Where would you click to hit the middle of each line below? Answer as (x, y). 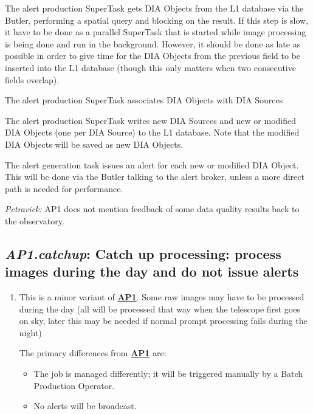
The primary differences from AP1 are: (93, 353)
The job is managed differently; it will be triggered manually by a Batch (168, 374)
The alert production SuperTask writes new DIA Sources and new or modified (151, 120)
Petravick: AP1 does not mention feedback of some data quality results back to (152, 209)
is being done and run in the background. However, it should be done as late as (153, 43)
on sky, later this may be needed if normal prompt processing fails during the (163, 321)
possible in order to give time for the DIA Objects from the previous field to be (153, 56)
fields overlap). (32, 79)
